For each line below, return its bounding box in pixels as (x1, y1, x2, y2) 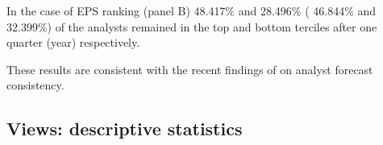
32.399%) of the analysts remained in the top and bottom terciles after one (6, 18, 377, 35)
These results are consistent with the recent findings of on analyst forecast (6, 60, 373, 77)
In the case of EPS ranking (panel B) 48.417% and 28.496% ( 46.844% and (6, 2, 377, 19)
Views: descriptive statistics (6, 116, 243, 141)
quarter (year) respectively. (6, 34, 140, 51)
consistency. (6, 77, 65, 93)
